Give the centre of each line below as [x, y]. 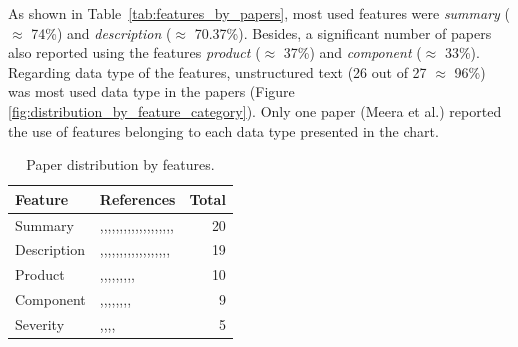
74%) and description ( [101, 32]
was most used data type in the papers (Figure [151, 91]
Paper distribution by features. [120, 164]
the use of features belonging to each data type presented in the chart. [223, 130]
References [137, 198]
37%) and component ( [352, 52]
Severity [40, 323]
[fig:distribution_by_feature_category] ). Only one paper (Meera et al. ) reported [255, 110]
